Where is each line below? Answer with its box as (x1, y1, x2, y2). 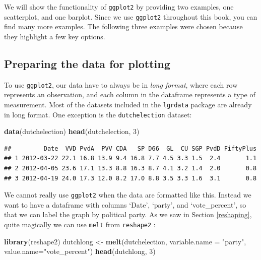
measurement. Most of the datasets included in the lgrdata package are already (4, 99, 252, 109)
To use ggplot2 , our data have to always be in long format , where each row (4, 79, 238, 90)
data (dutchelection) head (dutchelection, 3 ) (4, 126, 140, 137)
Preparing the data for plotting (4, 55, 170, 71)
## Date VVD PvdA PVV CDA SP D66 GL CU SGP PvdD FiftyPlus (4, 145, 257, 152)
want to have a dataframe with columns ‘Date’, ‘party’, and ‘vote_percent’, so (4, 199, 246, 210)
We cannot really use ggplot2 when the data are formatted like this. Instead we (4, 189, 251, 200)
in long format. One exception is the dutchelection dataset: (4, 109, 192, 119)
